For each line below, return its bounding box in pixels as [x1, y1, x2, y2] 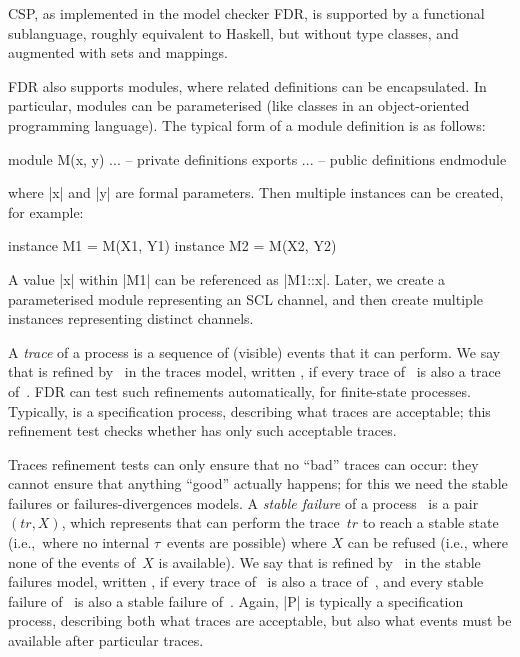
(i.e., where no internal [8, 532, 150, 553]
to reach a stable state [362, 512, 499, 533]
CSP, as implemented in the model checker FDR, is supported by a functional [8, 3, 485, 23]
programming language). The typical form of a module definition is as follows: [8, 114, 486, 135]
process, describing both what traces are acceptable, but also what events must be [8, 610, 512, 631]
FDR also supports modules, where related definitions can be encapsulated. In [8, 75, 487, 96]
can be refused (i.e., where [347, 532, 509, 553]
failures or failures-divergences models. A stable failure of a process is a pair [8, 492, 479, 513]
